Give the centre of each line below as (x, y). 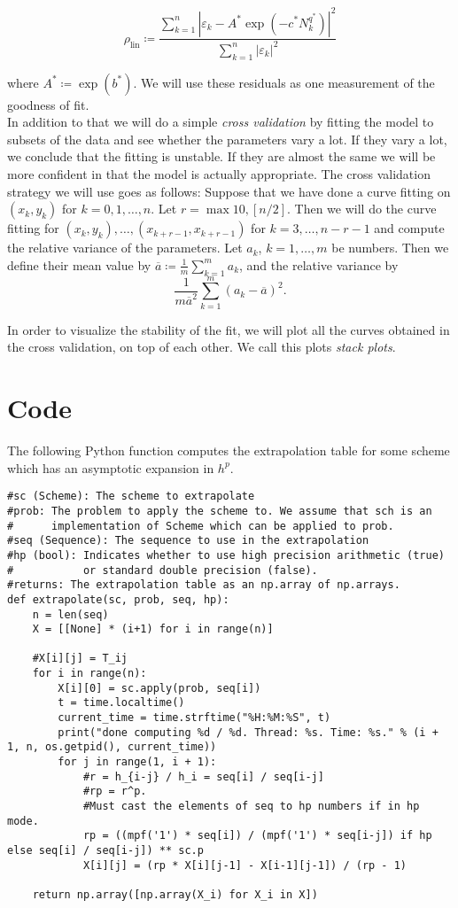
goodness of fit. (48, 104)
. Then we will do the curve (362, 209)
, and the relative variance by (319, 264)
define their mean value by (79, 264)
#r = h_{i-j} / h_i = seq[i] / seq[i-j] (203, 776)
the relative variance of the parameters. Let (125, 248)
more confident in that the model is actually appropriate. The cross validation (219, 174)
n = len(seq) (70, 614)
